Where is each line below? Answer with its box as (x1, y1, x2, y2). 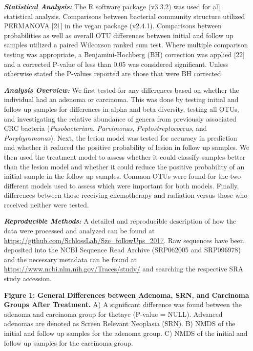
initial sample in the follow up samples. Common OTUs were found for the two (4, 171, 241, 181)
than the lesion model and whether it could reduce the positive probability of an (4, 161, 245, 171)
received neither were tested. (4, 199, 89, 209)
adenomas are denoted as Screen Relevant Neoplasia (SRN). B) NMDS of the (4, 318, 235, 329)
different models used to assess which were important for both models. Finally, (4, 180, 239, 190)
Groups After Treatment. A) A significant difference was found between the (4, 299, 242, 310)
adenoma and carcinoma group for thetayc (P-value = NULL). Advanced (4, 309, 223, 319)
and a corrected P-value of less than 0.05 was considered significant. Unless (4, 59, 229, 69)
